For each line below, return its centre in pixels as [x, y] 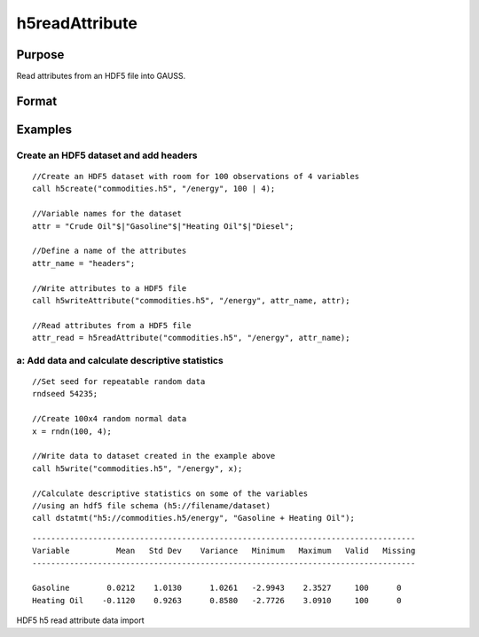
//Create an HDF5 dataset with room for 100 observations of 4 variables [196, 177]
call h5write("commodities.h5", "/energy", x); [137, 468]
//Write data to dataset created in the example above [154, 456]
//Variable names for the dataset [107, 214]
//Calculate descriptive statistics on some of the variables [170, 493]
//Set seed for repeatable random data [119, 382]
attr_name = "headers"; [84, 263]
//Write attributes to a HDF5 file [110, 288]
